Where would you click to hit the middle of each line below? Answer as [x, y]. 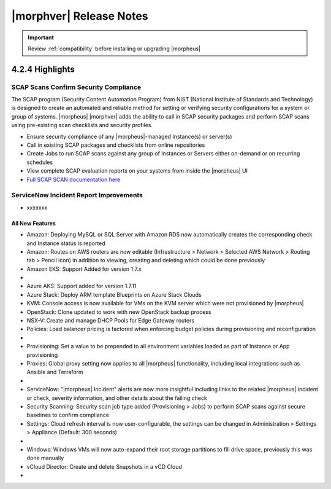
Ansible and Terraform [55, 372]
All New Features [34, 223]
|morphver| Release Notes [80, 16]
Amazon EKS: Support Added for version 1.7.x [84, 269]
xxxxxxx [37, 207]
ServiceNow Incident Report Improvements [77, 195]
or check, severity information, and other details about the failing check [117, 398]
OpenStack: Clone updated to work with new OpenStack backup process [119, 312]
